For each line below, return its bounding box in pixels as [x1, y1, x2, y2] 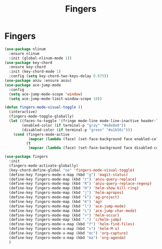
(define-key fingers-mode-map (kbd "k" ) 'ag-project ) [9, 195, 119, 200]
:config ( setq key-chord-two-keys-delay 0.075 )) [9, 74, 109, 78]
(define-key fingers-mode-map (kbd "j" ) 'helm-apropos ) [9, 190, 124, 195]
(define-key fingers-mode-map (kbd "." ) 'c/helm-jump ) [9, 217, 122, 222]
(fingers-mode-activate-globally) [9, 163, 78, 168]
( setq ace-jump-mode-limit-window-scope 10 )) [9, 96, 103, 101]
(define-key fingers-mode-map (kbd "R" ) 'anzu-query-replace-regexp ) [9, 181, 152, 186]
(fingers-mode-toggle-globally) [9, 114, 74, 119]
